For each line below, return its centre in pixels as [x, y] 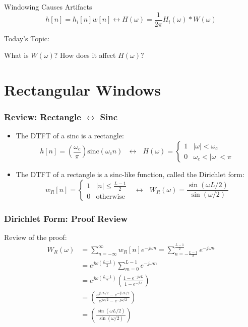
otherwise [111, 196]
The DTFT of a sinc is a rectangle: [70, 136]
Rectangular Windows [83, 90]
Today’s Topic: [27, 38]
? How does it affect [85, 55]
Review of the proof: [36, 237]
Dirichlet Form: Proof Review [66, 218]
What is [16, 55]
